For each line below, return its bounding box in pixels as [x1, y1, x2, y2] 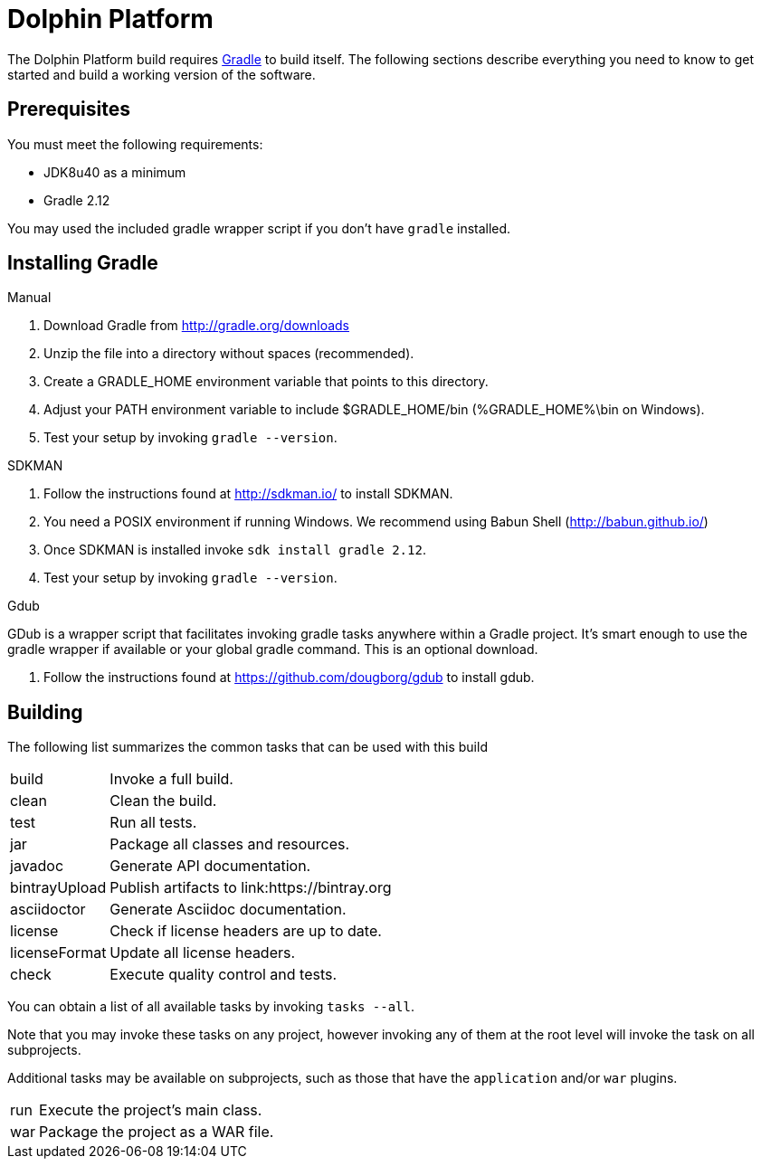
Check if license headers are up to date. [109, 922, 382, 941]
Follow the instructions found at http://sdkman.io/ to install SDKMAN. [43, 486, 453, 502]
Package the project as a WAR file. [39, 1123, 274, 1142]
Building [7, 700, 83, 724]
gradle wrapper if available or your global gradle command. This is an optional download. [7, 641, 538, 658]
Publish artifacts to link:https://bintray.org [109, 878, 392, 897]
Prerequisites [7, 98, 130, 121]
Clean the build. [109, 792, 217, 811]
